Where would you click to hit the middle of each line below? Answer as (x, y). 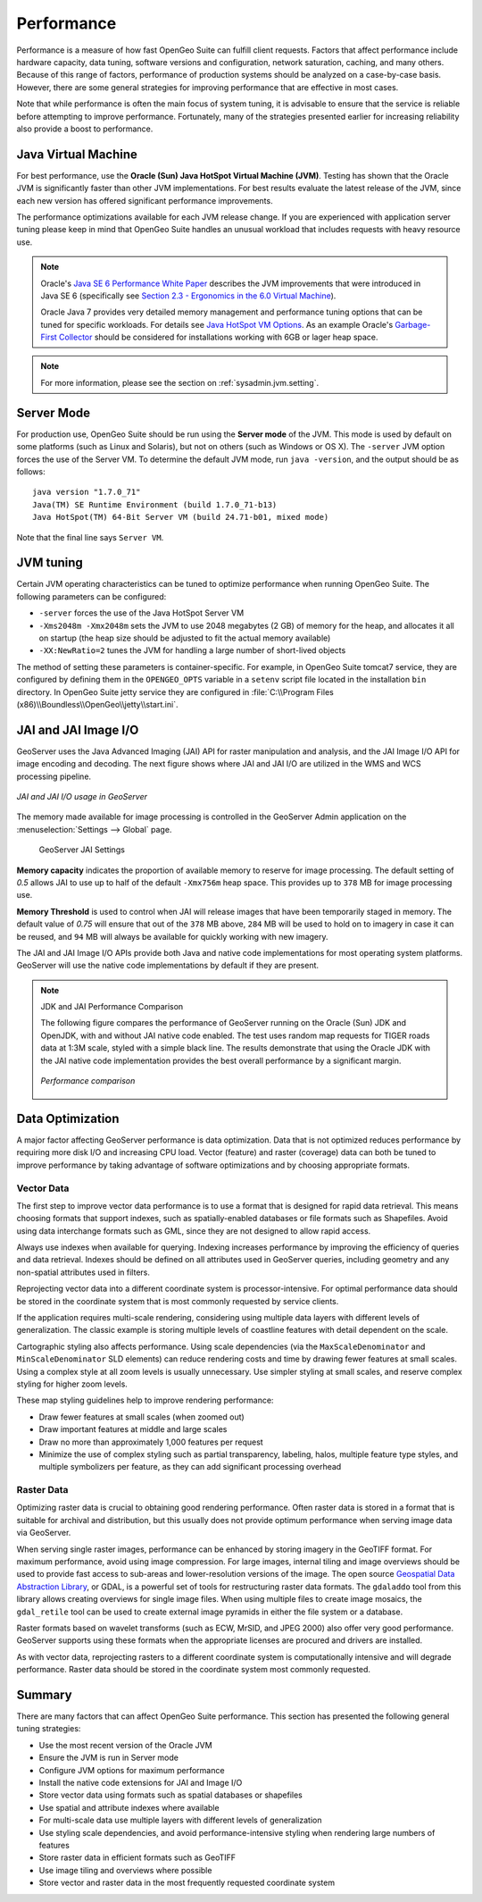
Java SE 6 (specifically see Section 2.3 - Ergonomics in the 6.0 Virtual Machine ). (188, 296)
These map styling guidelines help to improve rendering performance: (145, 1400)
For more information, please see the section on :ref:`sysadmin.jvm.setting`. (180, 382)
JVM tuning (50, 563)
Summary (44, 1694)
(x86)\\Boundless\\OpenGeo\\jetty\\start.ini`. (97, 704)
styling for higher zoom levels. (72, 1384)
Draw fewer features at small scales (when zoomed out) (141, 1417)
